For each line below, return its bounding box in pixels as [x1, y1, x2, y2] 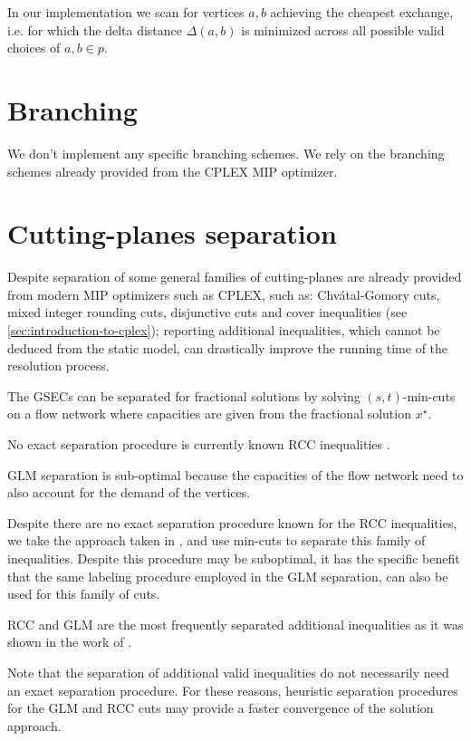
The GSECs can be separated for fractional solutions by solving [7, 386, 360, 405]
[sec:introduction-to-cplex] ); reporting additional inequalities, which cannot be [7, 321, 440, 339]
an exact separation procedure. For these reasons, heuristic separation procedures [7, 680, 458, 699]
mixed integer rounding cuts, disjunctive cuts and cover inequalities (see [7, 303, 408, 322]
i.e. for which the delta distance [7, 20, 183, 39]
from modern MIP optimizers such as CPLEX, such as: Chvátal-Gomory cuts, [7, 284, 440, 303]
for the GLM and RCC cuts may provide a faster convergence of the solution [7, 698, 434, 717]
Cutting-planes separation [7, 215, 337, 252]
